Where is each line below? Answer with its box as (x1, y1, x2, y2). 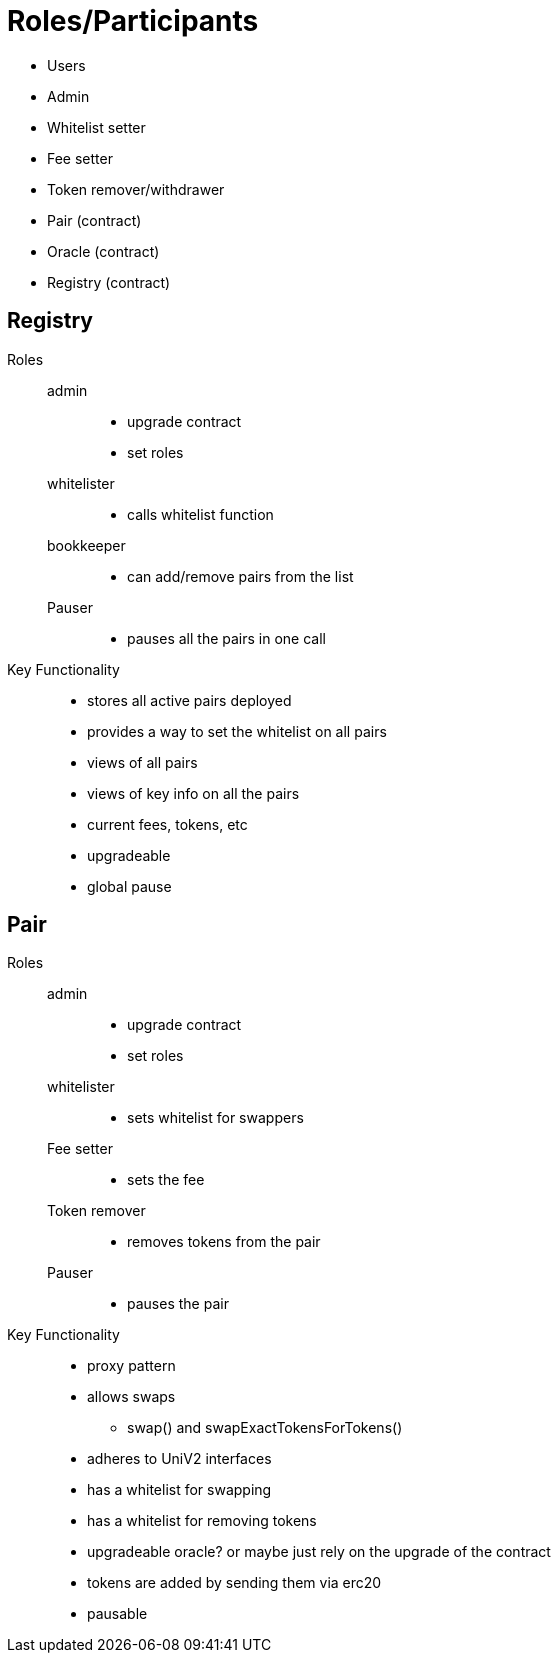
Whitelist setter (47, 118, 146, 136)
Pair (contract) (47, 211, 142, 229)
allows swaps (87, 1388, 176, 1406)
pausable (87, 1605, 148, 1623)
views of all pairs (87, 753, 198, 771)
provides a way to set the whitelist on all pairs (87, 722, 387, 740)
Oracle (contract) (47, 242, 160, 260)
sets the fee (127, 1171, 205, 1189)
